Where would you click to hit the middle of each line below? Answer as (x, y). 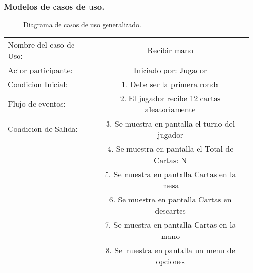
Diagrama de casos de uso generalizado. (82, 25)
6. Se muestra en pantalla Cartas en (170, 199)
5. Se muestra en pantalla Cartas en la (170, 174)
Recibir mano (170, 50)
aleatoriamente (170, 109)
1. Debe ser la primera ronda (170, 84)
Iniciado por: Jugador (170, 70)
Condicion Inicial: (38, 84)
